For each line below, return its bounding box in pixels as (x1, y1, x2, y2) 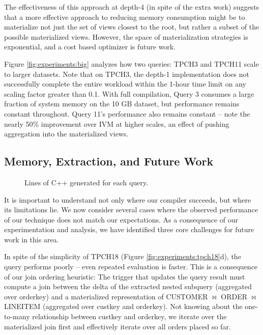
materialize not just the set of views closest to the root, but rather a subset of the (4, 21, 259, 32)
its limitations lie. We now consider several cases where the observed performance (4, 204, 258, 215)
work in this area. (4, 234, 59, 244)
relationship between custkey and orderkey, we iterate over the (32, 311, 227, 322)
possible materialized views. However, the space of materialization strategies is (4, 31, 248, 42)
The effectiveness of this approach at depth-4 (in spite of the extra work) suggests (4, 2, 259, 12)
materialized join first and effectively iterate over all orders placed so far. (4, 321, 231, 331)
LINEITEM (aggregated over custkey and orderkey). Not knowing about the (4, 301, 243, 312)
